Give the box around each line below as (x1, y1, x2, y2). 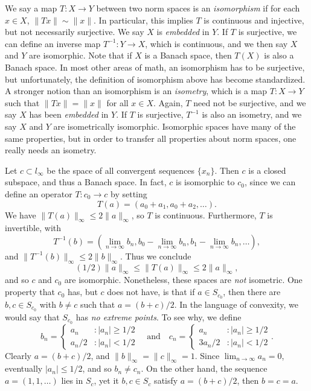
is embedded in (156, 25, 210, 38)
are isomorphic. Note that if (29, 49, 132, 62)
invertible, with (5, 221, 62, 234)
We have (5, 208, 36, 221)
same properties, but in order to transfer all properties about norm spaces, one (5, 132, 297, 144)
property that (5, 285, 55, 298)
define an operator (5, 187, 72, 200)
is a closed (248, 164, 286, 176)
